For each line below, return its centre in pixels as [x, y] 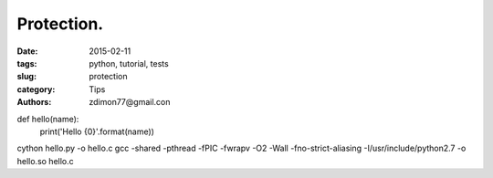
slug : [26, 77]
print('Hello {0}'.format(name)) [97, 131]
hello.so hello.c [46, 161]
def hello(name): [48, 119]
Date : [27, 51]
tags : [27, 63]
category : [36, 89]
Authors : [34, 102]
